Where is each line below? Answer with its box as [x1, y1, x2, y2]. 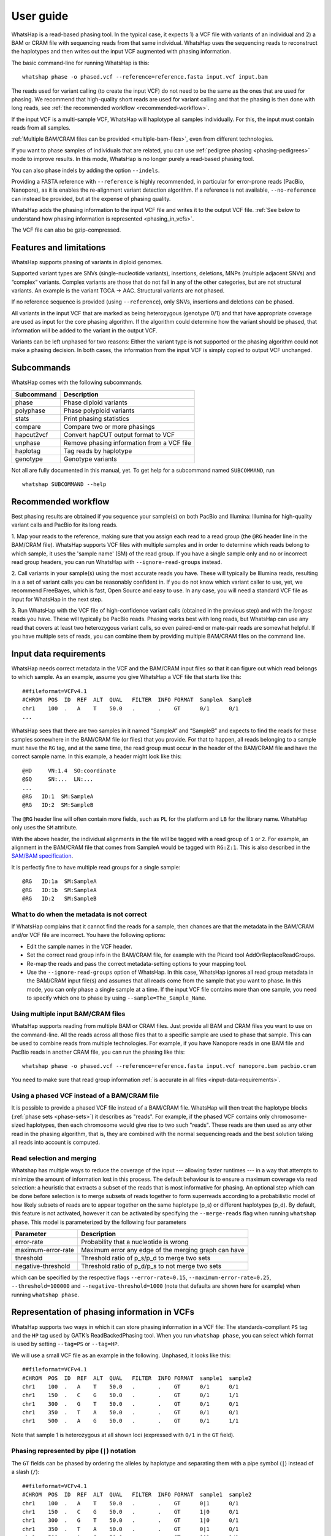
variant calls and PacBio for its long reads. [11, 521, 118, 528]
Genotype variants [63, 455, 117, 463]
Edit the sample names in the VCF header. [26, 942, 133, 950]
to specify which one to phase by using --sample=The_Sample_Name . [26, 994, 207, 1001]
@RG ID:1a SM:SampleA [22, 878, 97, 885]
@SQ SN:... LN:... [22, 776, 94, 783]
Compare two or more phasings [63, 422, 156, 431]
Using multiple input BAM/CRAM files [11, 1009, 126, 1018]
